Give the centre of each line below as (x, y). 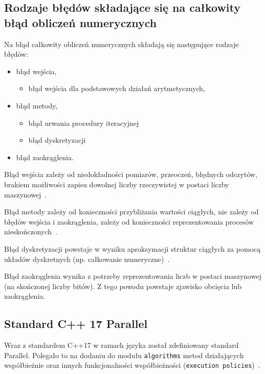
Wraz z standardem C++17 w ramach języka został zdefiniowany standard (122, 345)
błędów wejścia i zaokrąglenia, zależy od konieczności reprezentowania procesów (129, 221)
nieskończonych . (31, 232)
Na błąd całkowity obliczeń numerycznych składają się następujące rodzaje (122, 44)
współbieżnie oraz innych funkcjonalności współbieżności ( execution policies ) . (132, 365)
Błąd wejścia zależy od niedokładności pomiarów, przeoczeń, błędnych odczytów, (131, 174)
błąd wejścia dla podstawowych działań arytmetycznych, (117, 88)
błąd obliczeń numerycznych (81, 22)
